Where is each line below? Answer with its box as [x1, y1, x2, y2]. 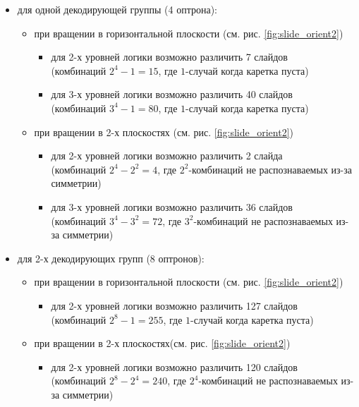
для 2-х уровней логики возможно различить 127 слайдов [51, 298, 298, 312]
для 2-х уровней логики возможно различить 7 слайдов [51, 49, 288, 64]
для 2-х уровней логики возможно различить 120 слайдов [51, 359, 298, 374]
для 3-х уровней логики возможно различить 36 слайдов [51, 199, 293, 214]
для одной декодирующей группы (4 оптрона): [17, 2, 217, 16]
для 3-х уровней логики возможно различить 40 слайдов [51, 87, 293, 102]
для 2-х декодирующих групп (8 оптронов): [17, 250, 205, 265]
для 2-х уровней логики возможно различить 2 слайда [51, 148, 283, 163]
